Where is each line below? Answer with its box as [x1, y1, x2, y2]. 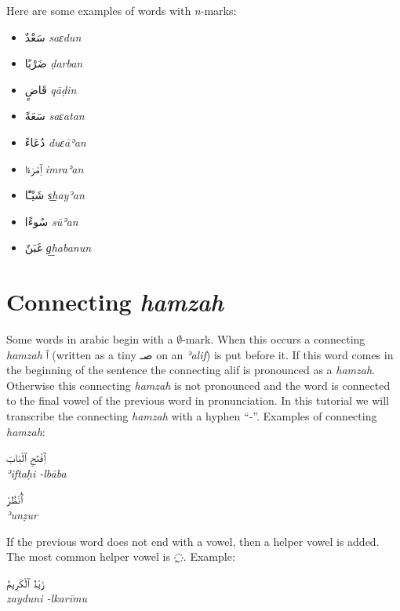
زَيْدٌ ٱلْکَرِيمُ [6, 574, 45, 591]
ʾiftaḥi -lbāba [6, 464, 67, 481]
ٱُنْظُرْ [6, 491, 23, 507]
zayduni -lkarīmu [6, 590, 87, 606]
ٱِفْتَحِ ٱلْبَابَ [6, 449, 45, 466]
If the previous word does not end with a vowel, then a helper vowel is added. [6, 533, 380, 549]
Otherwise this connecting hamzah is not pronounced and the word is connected [6, 376, 391, 393]
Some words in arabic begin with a [6, 331, 173, 347]
